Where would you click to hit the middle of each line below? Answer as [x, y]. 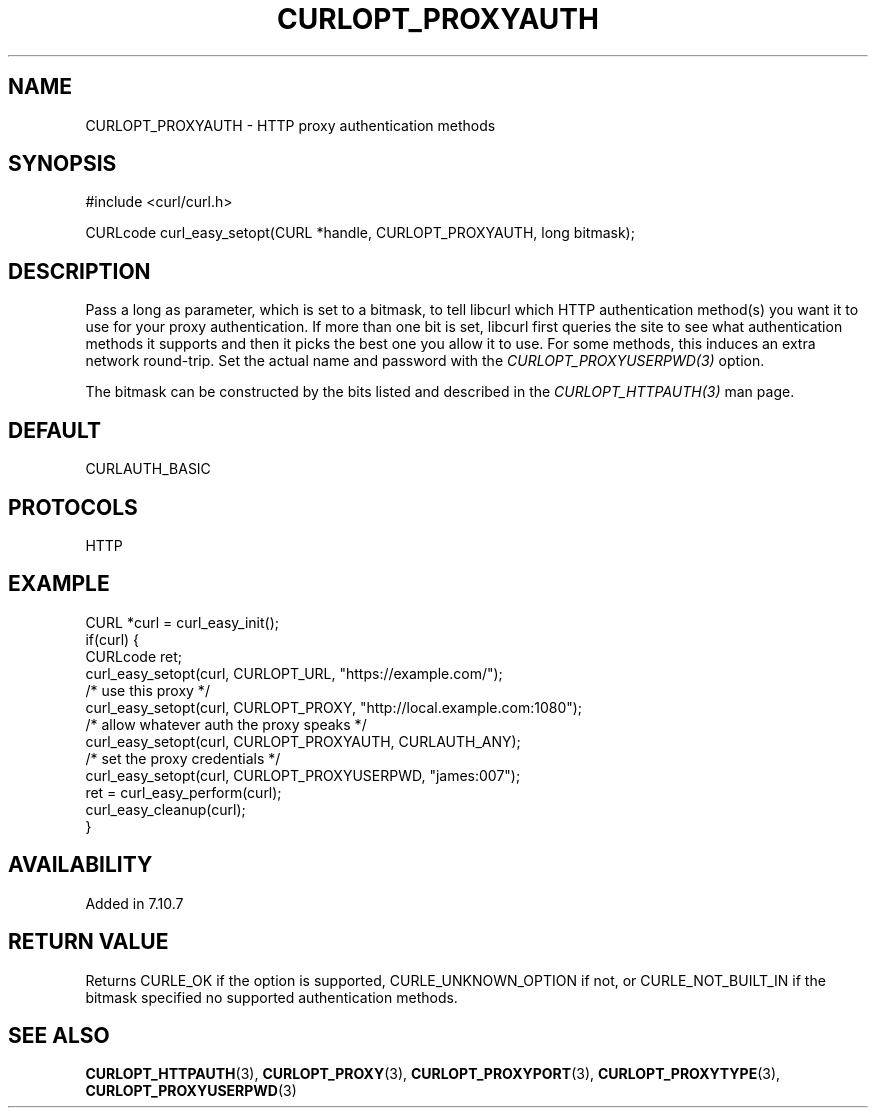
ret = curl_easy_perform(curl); [183, 792]
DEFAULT [54, 430]
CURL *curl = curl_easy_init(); [182, 622]
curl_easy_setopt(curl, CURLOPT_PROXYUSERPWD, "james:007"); [303, 775]
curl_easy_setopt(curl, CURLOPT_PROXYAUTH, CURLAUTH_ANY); [303, 741]
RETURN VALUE [88, 942]
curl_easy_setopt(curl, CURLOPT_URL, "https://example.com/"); [294, 673]
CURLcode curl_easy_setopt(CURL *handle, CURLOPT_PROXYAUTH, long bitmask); [360, 233]
